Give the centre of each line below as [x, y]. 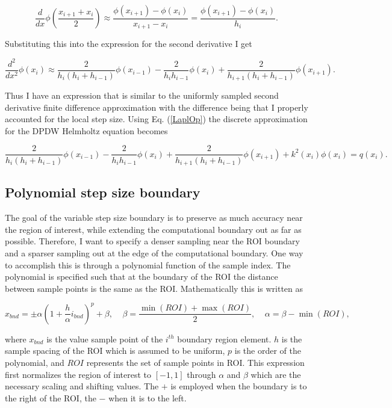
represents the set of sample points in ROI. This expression [195, 363]
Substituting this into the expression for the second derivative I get [129, 44]
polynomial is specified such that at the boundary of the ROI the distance [142, 277]
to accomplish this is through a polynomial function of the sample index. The [148, 264]
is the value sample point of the [105, 338]
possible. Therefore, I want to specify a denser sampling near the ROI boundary [152, 241]
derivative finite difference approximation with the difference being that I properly [157, 107]
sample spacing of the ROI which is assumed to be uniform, [115, 351]
